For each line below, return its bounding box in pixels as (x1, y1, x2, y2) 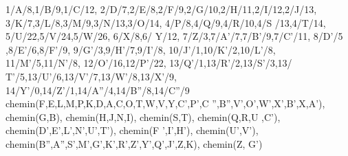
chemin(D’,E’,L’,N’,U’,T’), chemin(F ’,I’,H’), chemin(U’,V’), (6, 123, 259, 137)
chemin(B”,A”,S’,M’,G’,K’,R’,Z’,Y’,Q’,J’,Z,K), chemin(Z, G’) (6, 136, 263, 151)
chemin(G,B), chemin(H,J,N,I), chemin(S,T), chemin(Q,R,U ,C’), (6, 109, 281, 124)
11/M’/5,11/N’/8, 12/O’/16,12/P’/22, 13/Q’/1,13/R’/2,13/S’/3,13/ (6, 56, 292, 70)
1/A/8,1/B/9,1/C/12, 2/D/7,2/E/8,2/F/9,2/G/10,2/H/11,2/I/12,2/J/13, (6, 2, 317, 16)
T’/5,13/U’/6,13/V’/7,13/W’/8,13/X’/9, (6, 69, 177, 83)
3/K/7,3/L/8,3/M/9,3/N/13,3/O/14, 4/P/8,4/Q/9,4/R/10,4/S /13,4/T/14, (6, 15, 326, 30)
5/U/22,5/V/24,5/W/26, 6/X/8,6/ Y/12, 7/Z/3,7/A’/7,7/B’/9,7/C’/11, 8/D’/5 (6, 29, 343, 43)
